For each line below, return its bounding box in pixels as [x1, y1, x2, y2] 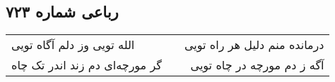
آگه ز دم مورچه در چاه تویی [190, 57, 324, 74]
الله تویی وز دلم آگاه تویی [11, 36, 135, 53]
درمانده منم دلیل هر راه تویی [184, 36, 324, 53]
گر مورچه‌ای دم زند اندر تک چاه [11, 57, 162, 74]
